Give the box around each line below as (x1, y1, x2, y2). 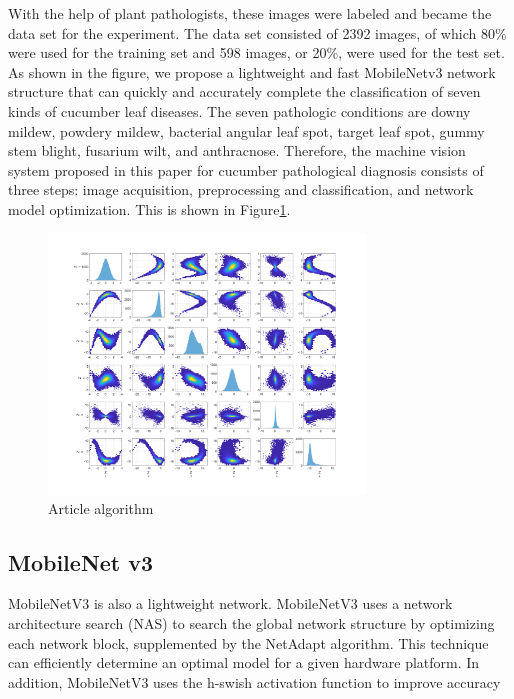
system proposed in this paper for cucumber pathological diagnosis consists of (8, 159, 484, 180)
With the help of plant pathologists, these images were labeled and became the (8, 3, 492, 23)
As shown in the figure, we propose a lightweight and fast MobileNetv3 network (8, 61, 496, 82)
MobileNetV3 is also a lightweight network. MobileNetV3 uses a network (8, 593, 453, 614)
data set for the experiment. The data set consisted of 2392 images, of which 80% (8, 22, 507, 43)
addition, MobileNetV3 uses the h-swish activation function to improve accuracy (8, 671, 501, 692)
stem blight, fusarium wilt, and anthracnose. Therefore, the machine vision (8, 140, 466, 161)
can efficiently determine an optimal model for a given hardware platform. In (8, 652, 480, 673)
